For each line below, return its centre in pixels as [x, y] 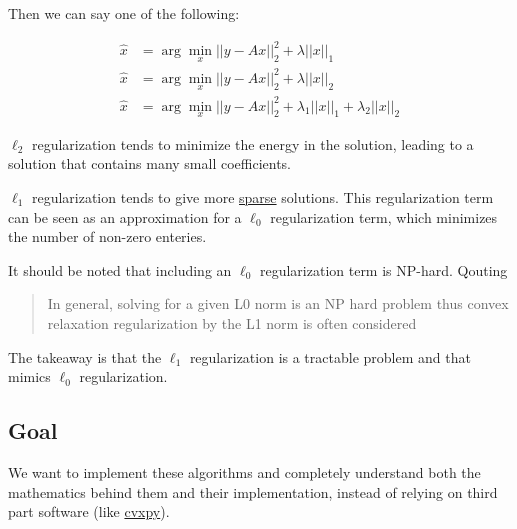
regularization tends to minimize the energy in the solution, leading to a [252, 143]
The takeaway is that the [85, 356]
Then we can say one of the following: [124, 13]
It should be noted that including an [120, 269]
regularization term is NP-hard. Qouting [383, 269]
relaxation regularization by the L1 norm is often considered [232, 323]
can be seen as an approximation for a [125, 216]
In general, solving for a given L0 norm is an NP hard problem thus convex [278, 303]
